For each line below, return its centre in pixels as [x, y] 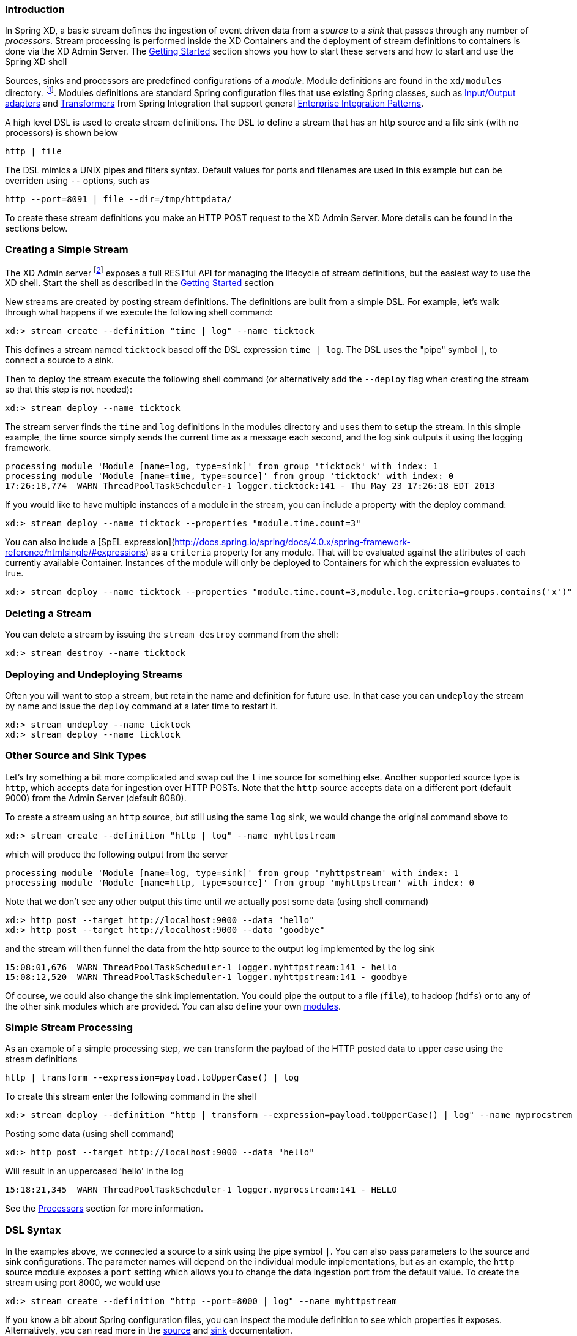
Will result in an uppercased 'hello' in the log [94, 1171]
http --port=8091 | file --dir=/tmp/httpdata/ [118, 199]
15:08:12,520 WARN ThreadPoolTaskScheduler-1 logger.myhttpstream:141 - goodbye [206, 977]
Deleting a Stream [48, 613]
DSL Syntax [33, 1230]
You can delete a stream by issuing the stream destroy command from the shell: [172, 635]
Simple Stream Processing [69, 1028]
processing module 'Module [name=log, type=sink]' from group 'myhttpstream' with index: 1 [232, 873]
